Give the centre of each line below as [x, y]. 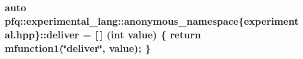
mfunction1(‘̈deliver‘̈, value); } [78, 47]
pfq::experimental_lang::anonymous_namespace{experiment [152, 20]
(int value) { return [154, 34]
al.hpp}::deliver [42, 34]
